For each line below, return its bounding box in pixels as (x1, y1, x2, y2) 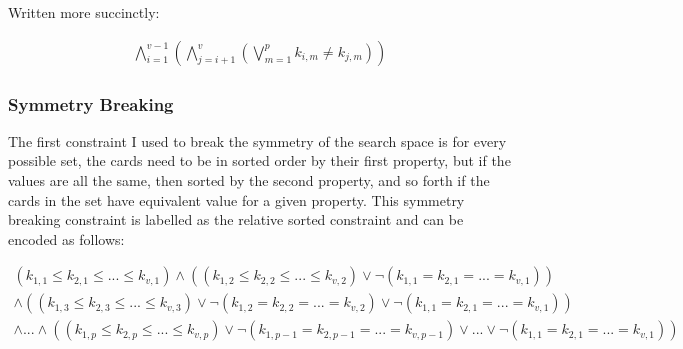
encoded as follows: (8, 228, 125, 249)
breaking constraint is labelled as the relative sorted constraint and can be (8, 209, 464, 230)
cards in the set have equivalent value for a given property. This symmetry (8, 189, 465, 210)
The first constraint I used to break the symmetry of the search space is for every (8, 130, 507, 151)
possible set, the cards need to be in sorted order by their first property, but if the (8, 150, 511, 171)
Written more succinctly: (8, 2, 160, 22)
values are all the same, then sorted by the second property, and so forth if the (8, 170, 490, 191)
